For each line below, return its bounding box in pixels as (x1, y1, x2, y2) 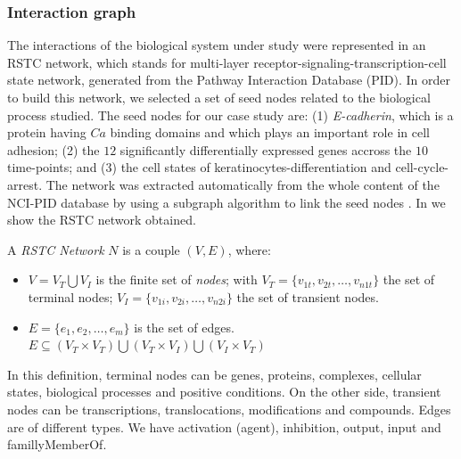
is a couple (122, 240, 180, 258)
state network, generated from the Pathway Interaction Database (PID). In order (7, 70, 450, 89)
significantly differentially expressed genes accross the (119, 140, 412, 159)
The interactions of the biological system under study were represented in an (7, 36, 426, 54)
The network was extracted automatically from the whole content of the (45, 175, 440, 193)
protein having (7, 123, 86, 142)
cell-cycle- (395, 158, 449, 176)
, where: (227, 240, 271, 258)
